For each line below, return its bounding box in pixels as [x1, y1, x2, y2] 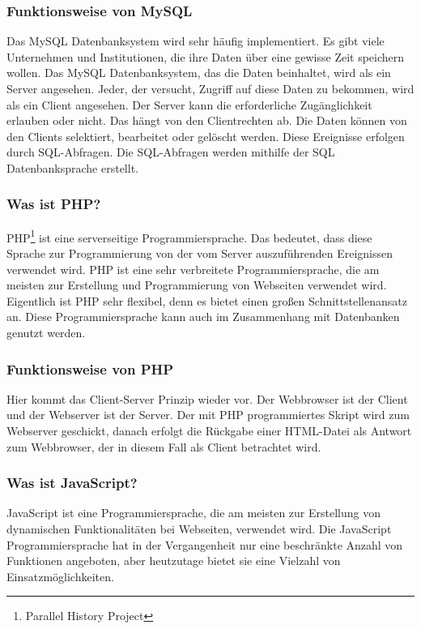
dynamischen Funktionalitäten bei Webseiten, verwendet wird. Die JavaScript [6, 520, 392, 537]
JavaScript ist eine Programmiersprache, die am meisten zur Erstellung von [6, 504, 381, 521]
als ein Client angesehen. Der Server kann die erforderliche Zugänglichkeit [6, 96, 372, 113]
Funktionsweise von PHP [6, 358, 174, 379]
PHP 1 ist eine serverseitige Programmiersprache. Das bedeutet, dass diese [6, 226, 372, 246]
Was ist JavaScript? [6, 473, 138, 493]
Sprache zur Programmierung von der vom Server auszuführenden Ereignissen [6, 245, 393, 262]
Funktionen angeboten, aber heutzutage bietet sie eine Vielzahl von [6, 552, 341, 569]
